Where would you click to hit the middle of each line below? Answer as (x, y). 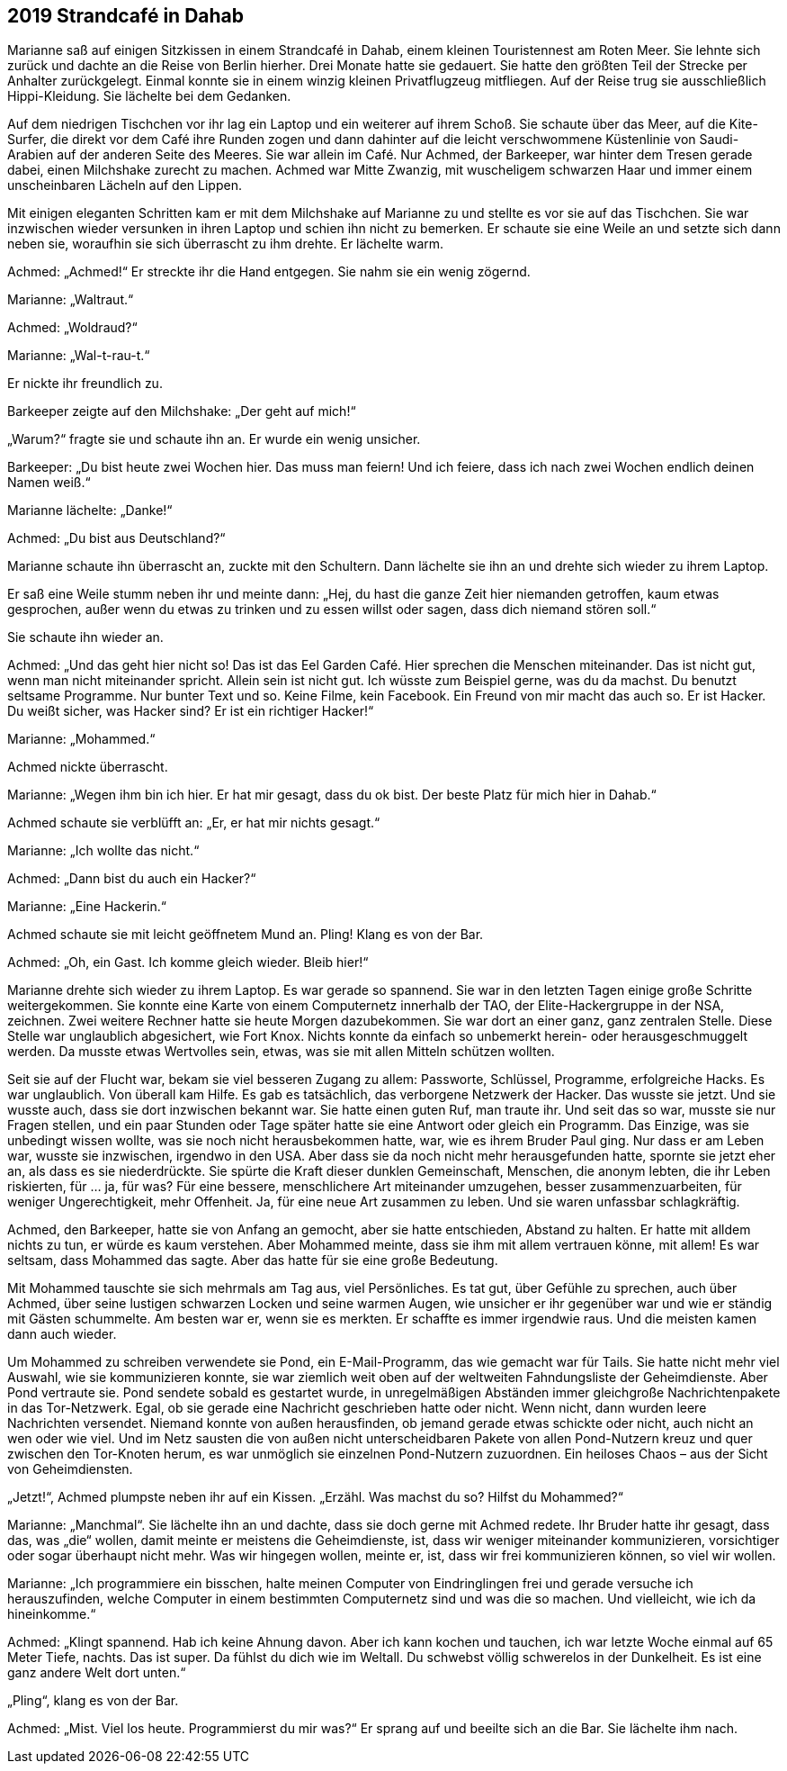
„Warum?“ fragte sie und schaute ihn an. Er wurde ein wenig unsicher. (214, 439)
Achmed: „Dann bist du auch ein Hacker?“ (132, 879)
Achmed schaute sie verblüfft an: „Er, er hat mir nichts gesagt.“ (194, 823)
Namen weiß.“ (49, 483)
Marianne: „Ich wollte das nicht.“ (103, 851)
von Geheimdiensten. (70, 1469)
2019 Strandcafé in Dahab (126, 16)
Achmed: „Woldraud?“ (72, 328)
